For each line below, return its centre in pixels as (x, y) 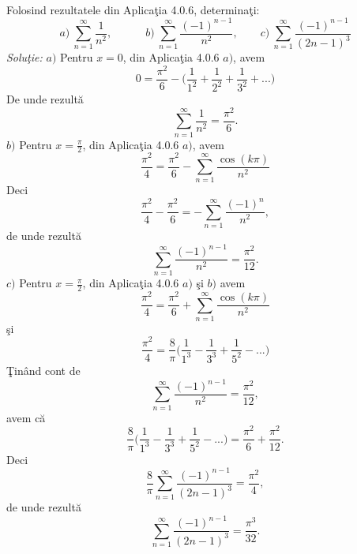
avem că (26, 417)
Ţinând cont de (43, 370)
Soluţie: (24, 57)
